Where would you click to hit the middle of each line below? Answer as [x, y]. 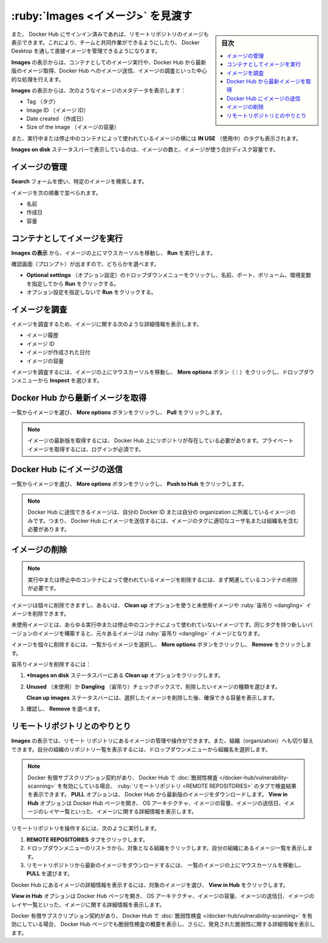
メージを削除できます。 [40, 613]
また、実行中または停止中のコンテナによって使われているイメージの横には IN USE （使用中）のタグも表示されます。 [156, 138]
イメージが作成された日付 [58, 352]
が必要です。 [43, 588]
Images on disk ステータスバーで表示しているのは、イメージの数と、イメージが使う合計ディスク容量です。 [145, 150]
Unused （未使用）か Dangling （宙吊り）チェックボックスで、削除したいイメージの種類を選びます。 [153, 686]
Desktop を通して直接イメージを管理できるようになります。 [86, 51]
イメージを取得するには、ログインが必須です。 [86, 449]
